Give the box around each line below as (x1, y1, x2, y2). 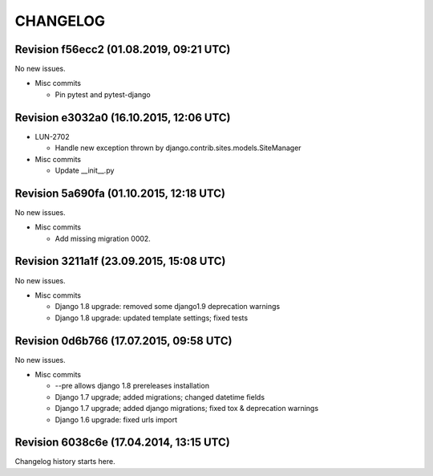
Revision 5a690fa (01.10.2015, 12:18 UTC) (14, 186, 226, 200)
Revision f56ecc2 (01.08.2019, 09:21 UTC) (14, 43, 231, 56)
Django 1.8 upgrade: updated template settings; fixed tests (55, 313, 249, 323)
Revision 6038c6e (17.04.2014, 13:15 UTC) (14, 436, 230, 450)
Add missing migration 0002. (55, 234, 152, 243)
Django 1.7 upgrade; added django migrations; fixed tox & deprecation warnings (55, 404, 319, 413)
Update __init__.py (55, 165, 115, 175)
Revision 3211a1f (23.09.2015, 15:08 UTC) (14, 254, 226, 268)
